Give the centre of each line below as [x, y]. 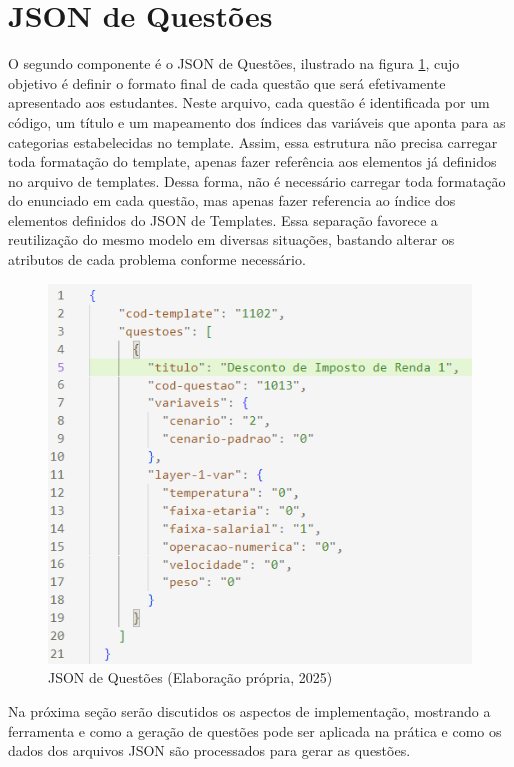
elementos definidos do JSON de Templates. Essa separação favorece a [223, 219]
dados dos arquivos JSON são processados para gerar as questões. [209, 750]
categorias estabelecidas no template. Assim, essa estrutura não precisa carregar [253, 141]
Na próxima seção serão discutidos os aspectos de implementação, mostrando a [249, 711]
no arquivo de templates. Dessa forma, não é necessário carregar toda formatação [257, 180]
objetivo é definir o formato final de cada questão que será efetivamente [227, 82]
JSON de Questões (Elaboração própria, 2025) [190, 677]
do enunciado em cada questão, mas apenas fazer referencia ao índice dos [232, 200]
